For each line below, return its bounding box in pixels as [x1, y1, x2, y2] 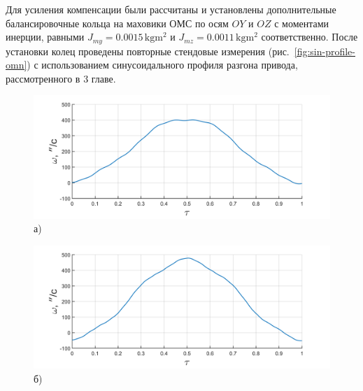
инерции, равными [6, 29, 85, 44]
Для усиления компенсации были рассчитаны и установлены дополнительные [6, 2, 336, 16]
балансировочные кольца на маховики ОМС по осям [6, 15, 229, 30]
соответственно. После [261, 29, 358, 44]
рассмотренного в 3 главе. [6, 71, 116, 85]
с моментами [274, 15, 329, 30]
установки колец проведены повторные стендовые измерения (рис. [6, 43, 290, 58]
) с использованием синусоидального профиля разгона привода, [27, 57, 298, 72]
